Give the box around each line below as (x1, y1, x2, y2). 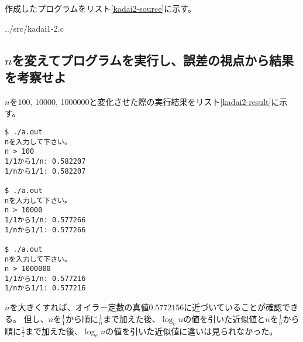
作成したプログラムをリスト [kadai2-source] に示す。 (5, 2, 196, 14)
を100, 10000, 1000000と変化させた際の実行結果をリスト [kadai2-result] (9, 95, 271, 107)
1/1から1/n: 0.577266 (5, 215, 86, 224)
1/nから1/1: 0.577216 (5, 284, 86, 293)
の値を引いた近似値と (183, 312, 266, 324)
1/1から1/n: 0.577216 (5, 274, 86, 283)
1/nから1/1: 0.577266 (5, 225, 86, 234)
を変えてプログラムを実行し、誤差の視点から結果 (12, 50, 294, 69)
